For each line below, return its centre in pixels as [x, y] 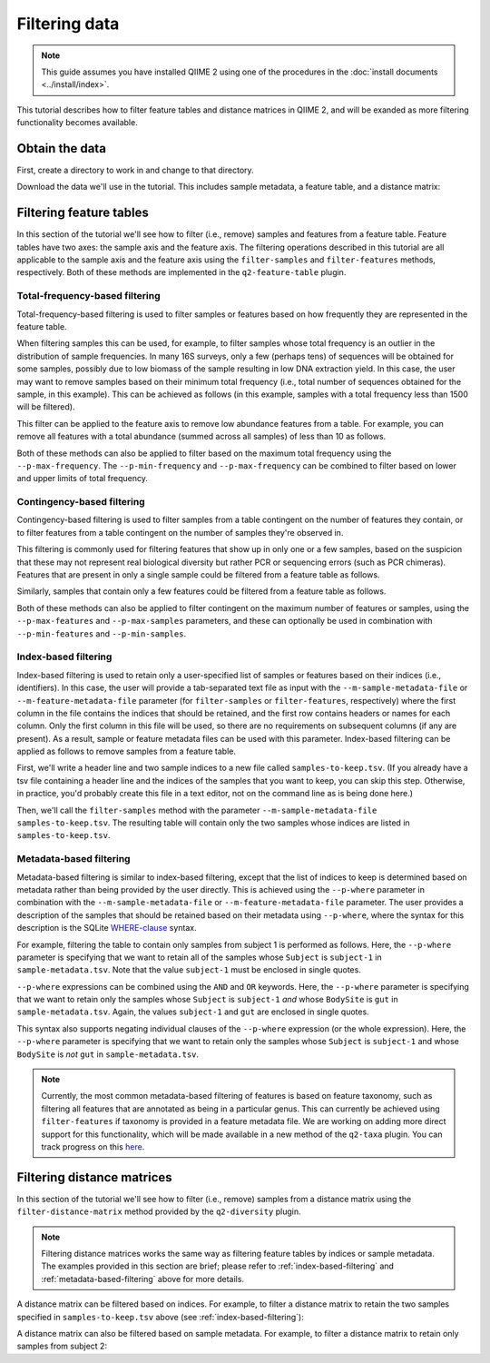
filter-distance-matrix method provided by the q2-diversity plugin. [159, 1211]
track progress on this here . [93, 1146]
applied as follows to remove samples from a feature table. [126, 751]
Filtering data [68, 24]
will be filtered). [46, 407]
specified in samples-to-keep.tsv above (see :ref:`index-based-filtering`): [160, 1317]
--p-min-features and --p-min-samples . [101, 633]
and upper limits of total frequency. [83, 479]
